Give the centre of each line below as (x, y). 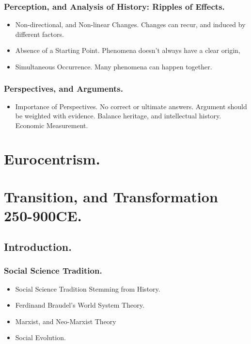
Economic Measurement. (52, 125)
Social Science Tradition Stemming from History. (88, 288)
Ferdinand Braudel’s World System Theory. (80, 305)
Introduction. (38, 246)
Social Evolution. (40, 337)
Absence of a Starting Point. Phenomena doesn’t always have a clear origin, (128, 50)
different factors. (39, 34)
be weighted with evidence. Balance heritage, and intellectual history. (118, 116)
